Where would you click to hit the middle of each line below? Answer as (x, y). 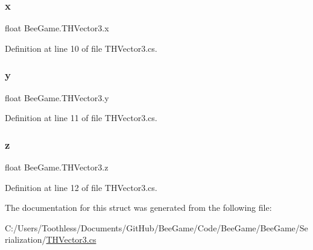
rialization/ (26, 239)
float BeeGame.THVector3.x (57, 28)
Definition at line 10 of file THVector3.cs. (81, 48)
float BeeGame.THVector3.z (57, 167)
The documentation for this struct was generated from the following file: (138, 208)
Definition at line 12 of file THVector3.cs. (81, 187)
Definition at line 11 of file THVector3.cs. (81, 118)
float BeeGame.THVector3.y (57, 97)
